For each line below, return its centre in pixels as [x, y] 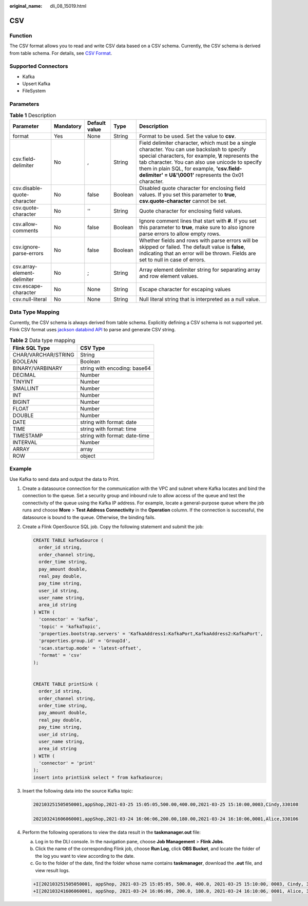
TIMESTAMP [28, 436]
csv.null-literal [30, 299]
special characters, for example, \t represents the [199, 156]
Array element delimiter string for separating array [200, 270]
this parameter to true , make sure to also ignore [197, 227]
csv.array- [25, 266]
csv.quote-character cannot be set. [183, 201]
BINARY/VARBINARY [37, 368]
